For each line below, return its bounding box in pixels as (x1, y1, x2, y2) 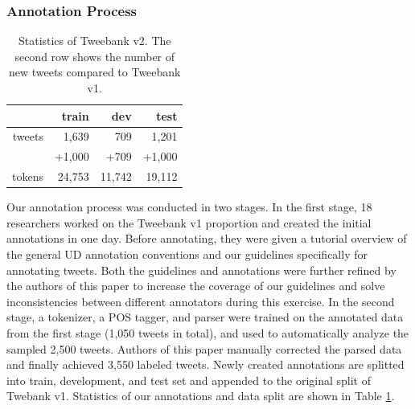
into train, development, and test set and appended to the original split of (6, 371, 372, 388)
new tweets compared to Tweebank (8, 63, 181, 80)
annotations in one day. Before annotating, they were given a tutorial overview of (6, 230, 407, 247)
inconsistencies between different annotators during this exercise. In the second (6, 292, 395, 309)
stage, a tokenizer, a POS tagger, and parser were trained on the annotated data (6, 309, 404, 325)
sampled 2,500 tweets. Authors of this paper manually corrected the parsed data (6, 340, 402, 357)
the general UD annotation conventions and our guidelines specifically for (6, 246, 368, 262)
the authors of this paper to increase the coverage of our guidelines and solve (6, 277, 385, 294)
